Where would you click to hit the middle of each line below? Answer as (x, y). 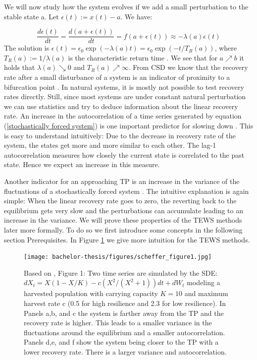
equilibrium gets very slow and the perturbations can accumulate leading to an (124, 210)
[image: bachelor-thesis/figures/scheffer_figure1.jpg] (118, 257)
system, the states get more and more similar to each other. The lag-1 (110, 145)
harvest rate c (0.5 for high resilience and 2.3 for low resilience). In (125, 303)
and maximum (206, 293)
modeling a (204, 282)
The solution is (27, 48)
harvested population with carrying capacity (91, 293)
